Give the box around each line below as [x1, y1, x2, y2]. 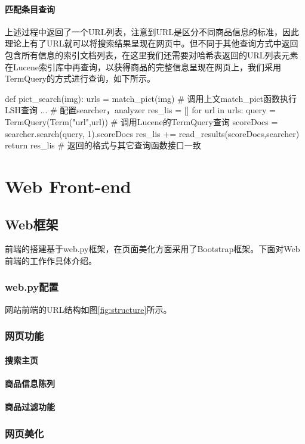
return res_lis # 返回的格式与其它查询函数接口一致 [5, 139, 201, 151]
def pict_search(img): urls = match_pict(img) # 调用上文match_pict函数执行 [5, 92, 297, 104]
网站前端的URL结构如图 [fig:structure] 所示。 [5, 303, 172, 315]
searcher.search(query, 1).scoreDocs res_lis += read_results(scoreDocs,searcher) [5, 127, 300, 139]
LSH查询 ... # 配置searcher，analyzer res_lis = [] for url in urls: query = [5, 104, 276, 116]
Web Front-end [5, 173, 131, 198]
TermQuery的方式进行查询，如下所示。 [5, 72, 156, 85]
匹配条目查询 [5, 2, 55, 15]
